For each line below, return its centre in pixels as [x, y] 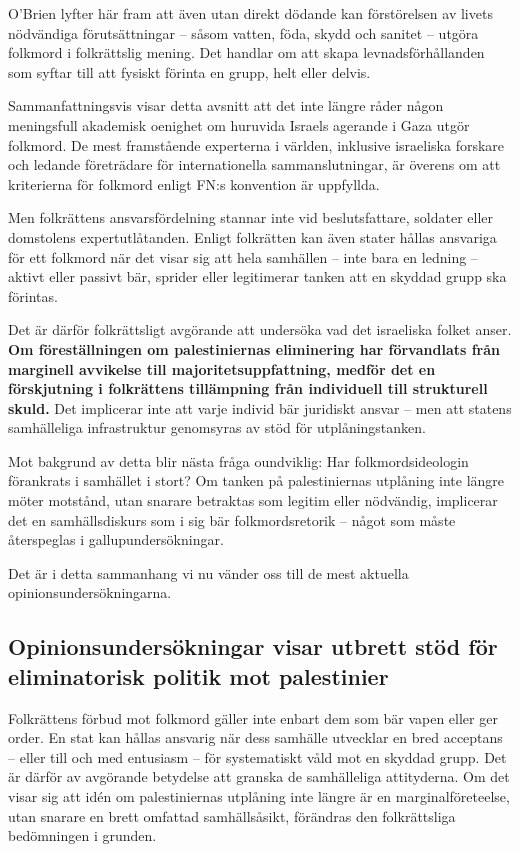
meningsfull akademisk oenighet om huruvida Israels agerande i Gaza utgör [239, 124]
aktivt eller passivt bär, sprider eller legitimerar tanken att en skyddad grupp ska [257, 276]
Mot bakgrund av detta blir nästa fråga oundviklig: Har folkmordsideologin [238, 460]
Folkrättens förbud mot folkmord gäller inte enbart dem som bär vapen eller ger [253, 717]
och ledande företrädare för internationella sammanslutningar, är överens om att [254, 164]
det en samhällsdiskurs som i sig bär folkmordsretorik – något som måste [232, 519]
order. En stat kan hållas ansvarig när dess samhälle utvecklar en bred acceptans [255, 737]
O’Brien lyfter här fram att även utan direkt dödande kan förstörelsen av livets [250, 13]
